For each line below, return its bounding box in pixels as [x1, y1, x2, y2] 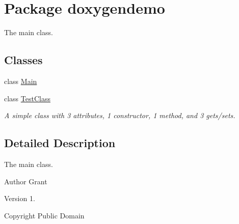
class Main [4, 75, 37, 86]
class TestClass [4, 93, 50, 103]
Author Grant [4, 176, 47, 186]
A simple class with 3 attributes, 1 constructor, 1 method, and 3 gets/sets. [4, 110, 235, 121]
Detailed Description [4, 135, 116, 151]
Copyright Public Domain [4, 210, 85, 220]
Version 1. [4, 193, 35, 204]
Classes [4, 52, 43, 68]
